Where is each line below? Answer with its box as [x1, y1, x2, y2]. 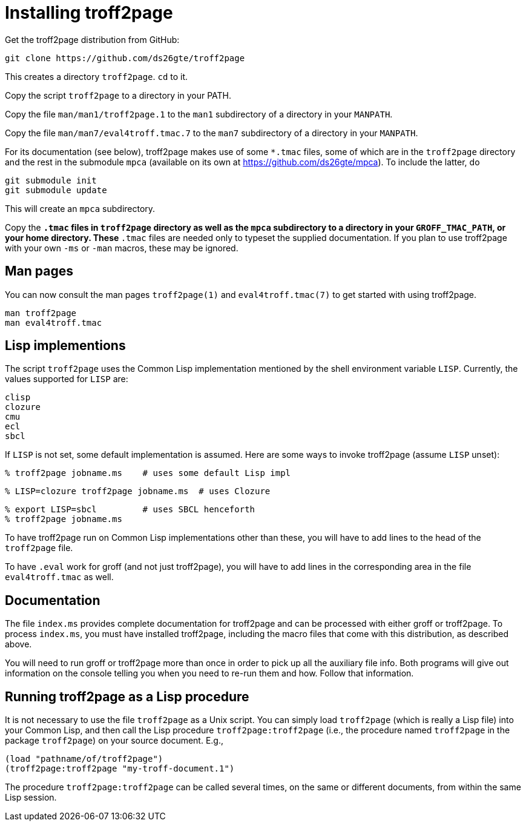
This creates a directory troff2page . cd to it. [5, 71, 188, 82]
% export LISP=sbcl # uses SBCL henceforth [5, 504, 255, 515]
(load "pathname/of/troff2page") [5, 754, 163, 764]
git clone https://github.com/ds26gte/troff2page [5, 53, 245, 63]
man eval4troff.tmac [5, 317, 102, 328]
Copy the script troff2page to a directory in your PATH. [5, 90, 231, 101]
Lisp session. [5, 792, 57, 803]
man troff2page [5, 308, 77, 318]
